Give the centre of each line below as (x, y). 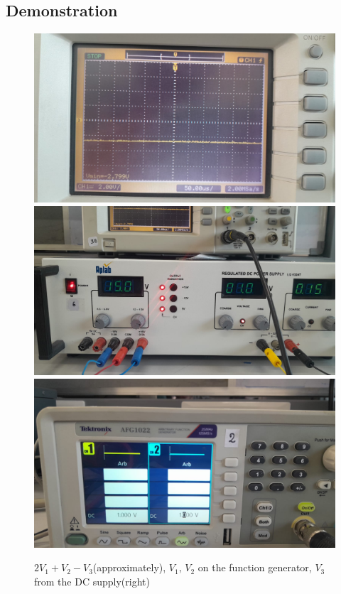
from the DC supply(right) (92, 581)
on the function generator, (255, 567)
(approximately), (129, 567)
